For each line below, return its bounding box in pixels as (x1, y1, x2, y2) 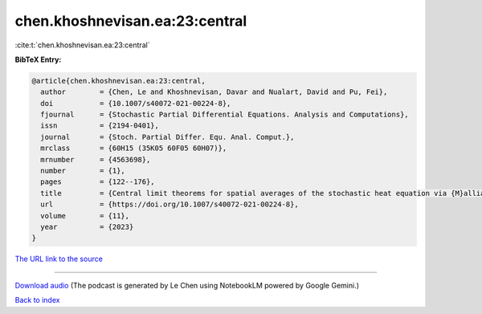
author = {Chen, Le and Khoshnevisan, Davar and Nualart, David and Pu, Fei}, (40, 88, 388, 96)
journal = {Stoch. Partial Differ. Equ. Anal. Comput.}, (40, 133, 295, 141)
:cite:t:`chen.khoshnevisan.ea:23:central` (14, 40, 150, 50)
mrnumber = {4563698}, (40, 155, 151, 164)
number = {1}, (40, 166, 126, 176)
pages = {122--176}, (40, 177, 156, 186)
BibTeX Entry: (14, 55, 62, 64)
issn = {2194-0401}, (40, 121, 160, 130)
